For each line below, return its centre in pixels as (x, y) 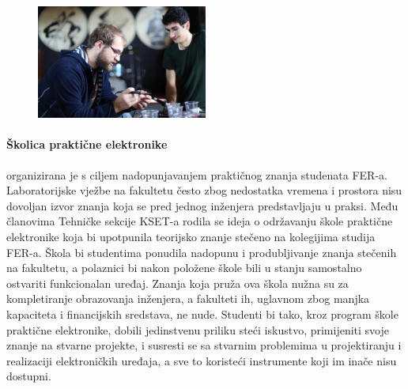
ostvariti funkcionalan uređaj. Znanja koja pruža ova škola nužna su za (178, 283)
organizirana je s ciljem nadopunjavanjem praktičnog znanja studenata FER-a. (197, 174)
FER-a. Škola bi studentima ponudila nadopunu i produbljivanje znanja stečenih (202, 252)
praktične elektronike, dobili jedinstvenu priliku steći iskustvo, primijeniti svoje (198, 329)
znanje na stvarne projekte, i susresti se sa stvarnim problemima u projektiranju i (204, 345)
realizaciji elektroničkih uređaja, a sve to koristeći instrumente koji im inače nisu (202, 360)
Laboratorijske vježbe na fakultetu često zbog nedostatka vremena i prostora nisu (204, 190)
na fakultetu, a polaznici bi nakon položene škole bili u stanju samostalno (184, 268)
